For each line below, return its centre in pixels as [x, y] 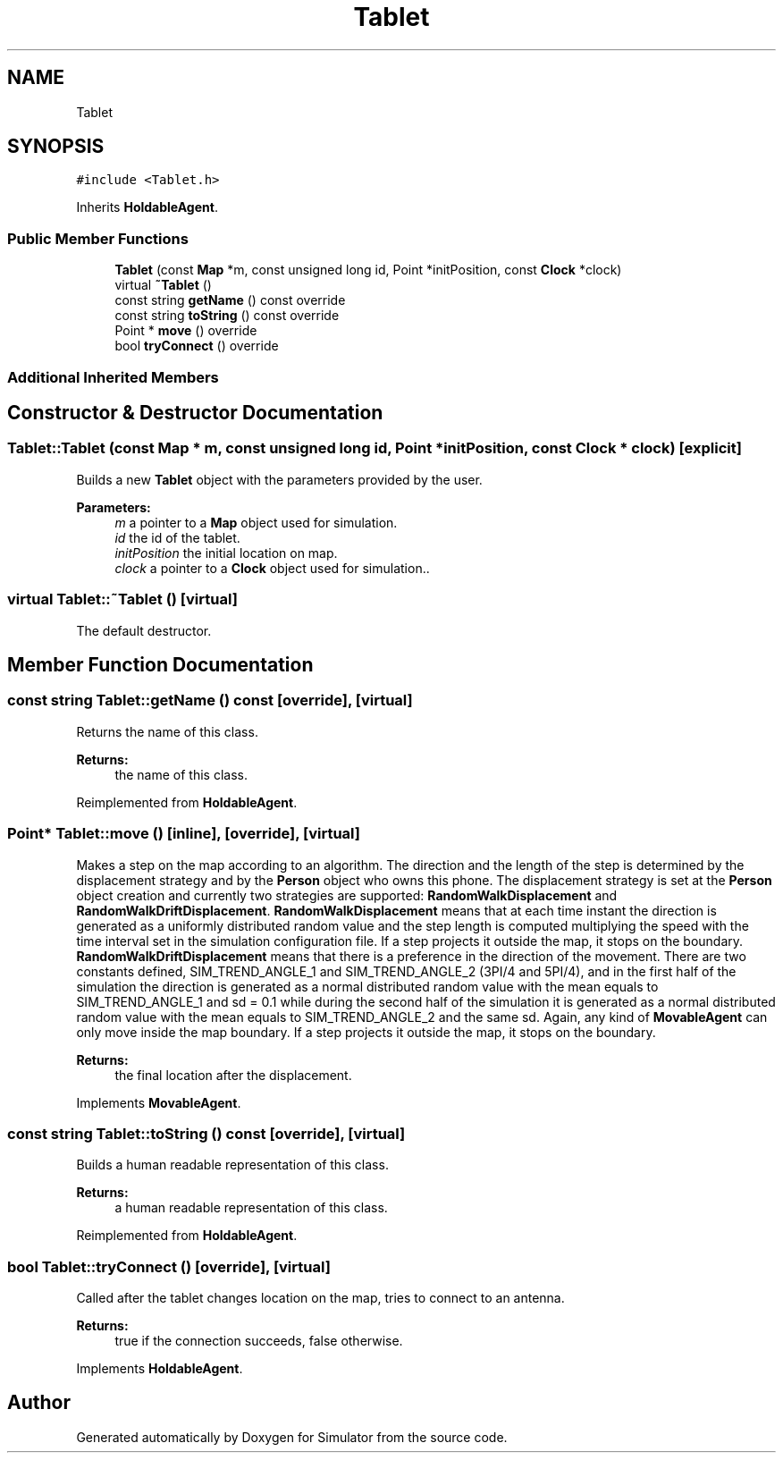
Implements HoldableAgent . [160, 1368]
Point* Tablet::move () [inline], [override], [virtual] [184, 834]
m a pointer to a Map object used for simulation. [256, 522]
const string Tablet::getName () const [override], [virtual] [210, 700]
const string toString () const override [227, 316]
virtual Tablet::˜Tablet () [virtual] [122, 599]
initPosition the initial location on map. [226, 553]
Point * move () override [186, 331]
